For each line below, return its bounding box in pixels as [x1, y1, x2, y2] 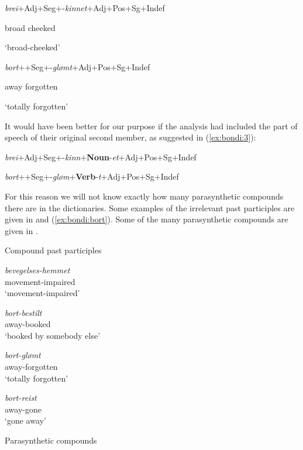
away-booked [5, 318, 51, 330]
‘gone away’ [5, 414, 46, 427]
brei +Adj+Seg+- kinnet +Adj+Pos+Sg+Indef [5, 2, 165, 13]
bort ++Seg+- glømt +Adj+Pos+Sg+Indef [5, 60, 150, 73]
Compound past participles [5, 244, 102, 256]
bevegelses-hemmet [5, 263, 70, 276]
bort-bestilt [5, 306, 42, 318]
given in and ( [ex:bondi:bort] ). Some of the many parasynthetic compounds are [5, 213, 288, 225]
